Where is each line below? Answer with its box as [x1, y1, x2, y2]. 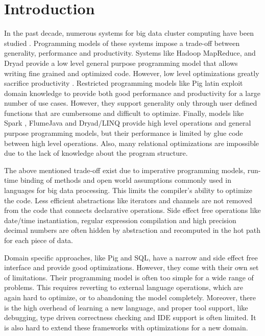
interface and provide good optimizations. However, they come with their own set [4, 262, 259, 273]
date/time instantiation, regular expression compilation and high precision [4, 214, 236, 225]
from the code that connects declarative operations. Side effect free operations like [4, 205, 261, 215]
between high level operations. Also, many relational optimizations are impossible [4, 137, 259, 148]
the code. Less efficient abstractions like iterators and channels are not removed [4, 195, 253, 205]
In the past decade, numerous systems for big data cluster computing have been [4, 28, 254, 38]
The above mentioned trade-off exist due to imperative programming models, [4, 164, 246, 175]
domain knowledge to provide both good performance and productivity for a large [4, 87, 260, 98]
